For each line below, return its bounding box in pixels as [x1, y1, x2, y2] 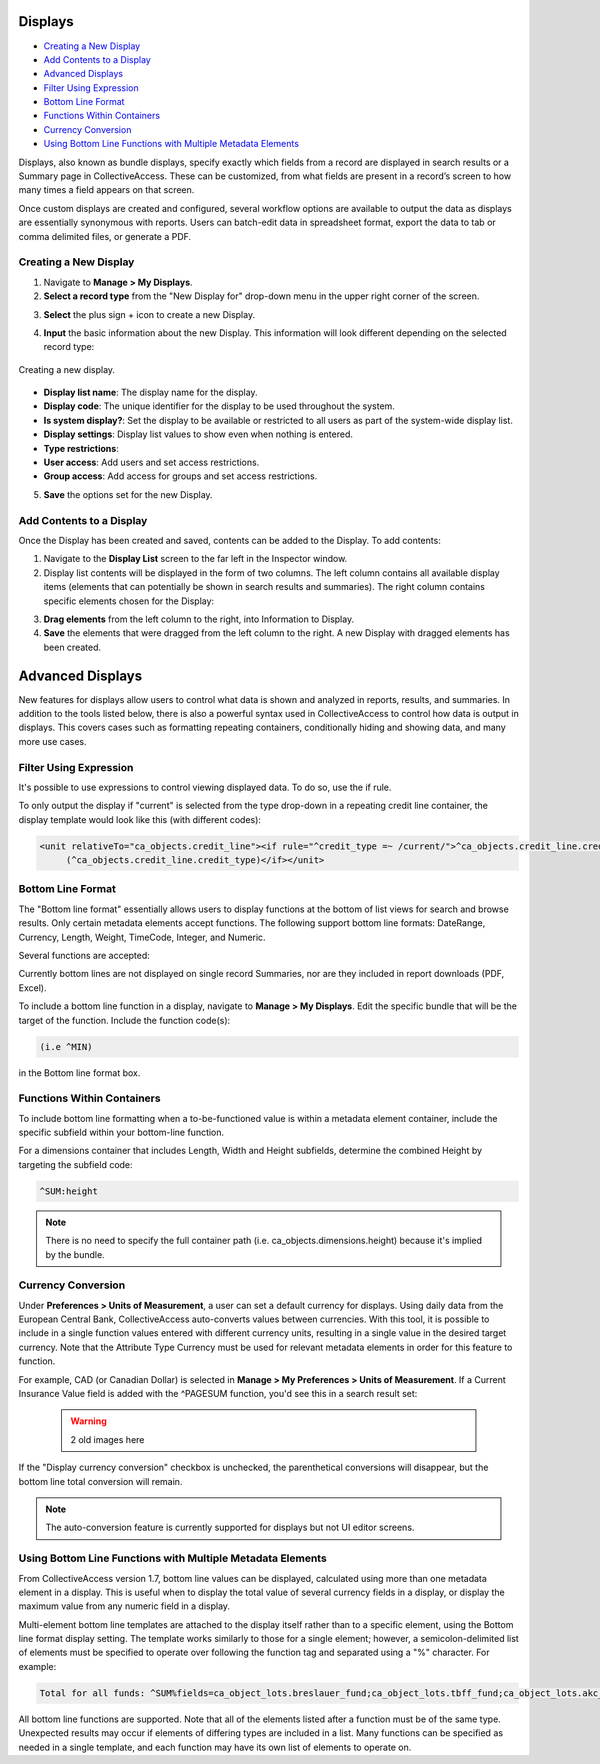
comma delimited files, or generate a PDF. [18, 230, 192, 242]
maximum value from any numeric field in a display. [18, 1600, 230, 1612]
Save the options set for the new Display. [43, 488, 214, 500]
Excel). [18, 981, 47, 994]
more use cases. [18, 735, 87, 747]
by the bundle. [45, 1248, 105, 1260]
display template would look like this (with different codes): [18, 813, 262, 825]
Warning [70, 1415, 107, 1427]
